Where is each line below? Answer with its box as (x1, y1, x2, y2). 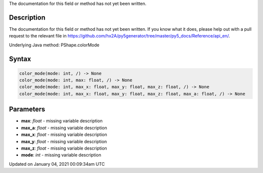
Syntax (9, 55, 31, 63)
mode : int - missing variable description (21, 152, 102, 158)
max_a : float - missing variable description (21, 125, 107, 131)
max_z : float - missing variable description (21, 145, 107, 151)
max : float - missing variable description (21, 118, 103, 124)
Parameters (9, 105, 45, 114)
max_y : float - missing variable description (21, 138, 107, 144)
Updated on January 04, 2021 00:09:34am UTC (9, 161, 105, 167)
